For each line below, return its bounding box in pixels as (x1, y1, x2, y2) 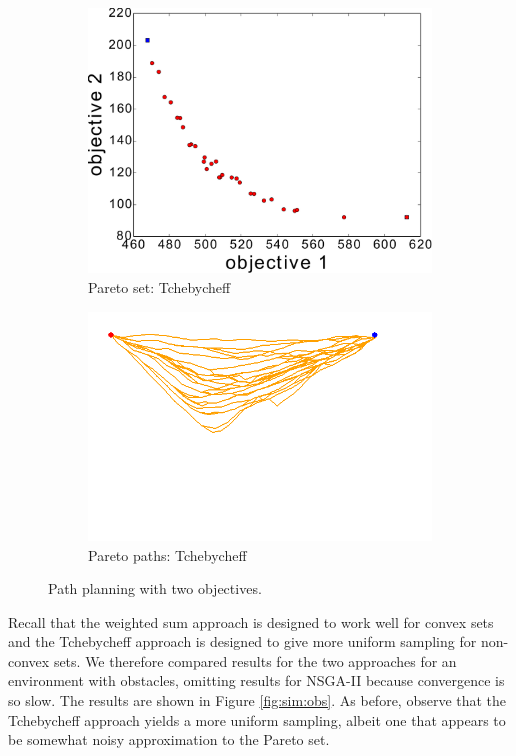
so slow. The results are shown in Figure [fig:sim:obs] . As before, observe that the (8, 690, 507, 711)
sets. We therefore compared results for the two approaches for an (53, 650, 457, 671)
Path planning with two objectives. (48, 578, 262, 599)
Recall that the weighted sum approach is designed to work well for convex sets (8, 611, 494, 632)
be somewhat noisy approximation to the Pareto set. (8, 729, 330, 750)
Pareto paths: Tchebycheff (88, 544, 247, 565)
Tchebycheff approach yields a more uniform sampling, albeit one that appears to (8, 709, 506, 730)
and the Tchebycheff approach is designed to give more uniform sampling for (8, 631, 477, 652)
